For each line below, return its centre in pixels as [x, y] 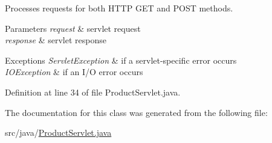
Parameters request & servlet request [73, 28]
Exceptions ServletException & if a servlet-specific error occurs [121, 60]
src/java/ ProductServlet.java [58, 132]
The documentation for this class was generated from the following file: [136, 112]
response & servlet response [56, 40]
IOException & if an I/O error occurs [74, 72]
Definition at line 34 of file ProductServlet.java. [93, 92]
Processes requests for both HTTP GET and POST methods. [119, 8]
